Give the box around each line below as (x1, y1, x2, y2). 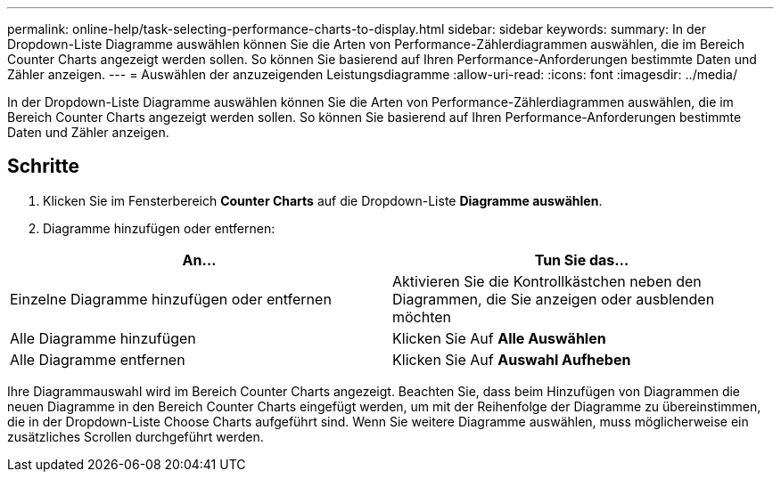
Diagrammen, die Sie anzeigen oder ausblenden (392, 289, 715, 308)
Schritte (7, 155, 79, 178)
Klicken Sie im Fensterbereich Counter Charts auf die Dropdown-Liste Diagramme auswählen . (43, 192, 603, 208)
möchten (392, 307, 452, 326)
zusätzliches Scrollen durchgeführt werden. (7, 428, 264, 444)
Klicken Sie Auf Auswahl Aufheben (392, 350, 631, 369)
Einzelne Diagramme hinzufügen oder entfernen (10, 289, 332, 308)
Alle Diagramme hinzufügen (10, 329, 196, 347)
